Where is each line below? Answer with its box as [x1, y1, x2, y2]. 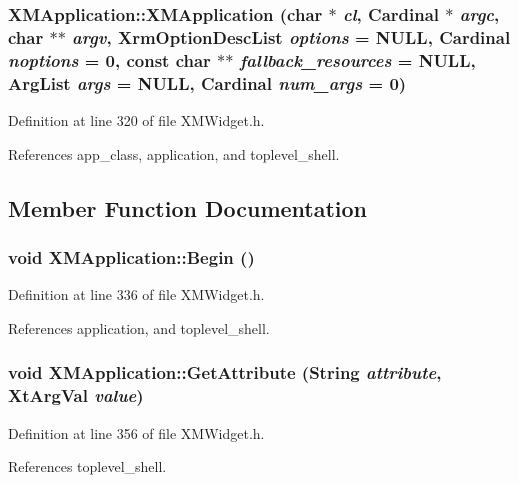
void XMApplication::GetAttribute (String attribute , [8, 360, 442, 385]
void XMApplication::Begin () [8, 244, 255, 269]
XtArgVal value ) [8, 383, 144, 408]
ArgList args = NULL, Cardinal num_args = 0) [8, 70, 407, 95]
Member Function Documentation [8, 192, 368, 223]
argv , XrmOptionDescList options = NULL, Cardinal [72, 24, 511, 49]
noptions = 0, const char [8, 47, 211, 72]
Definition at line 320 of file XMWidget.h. [8, 109, 265, 130]
